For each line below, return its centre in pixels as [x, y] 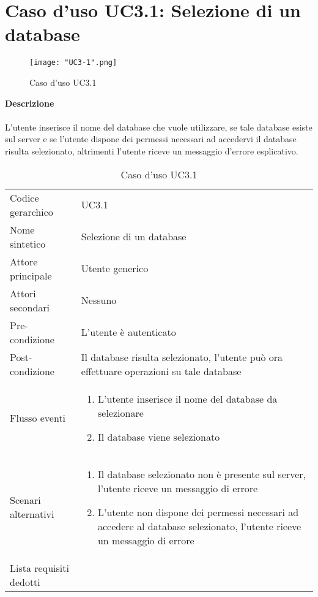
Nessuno [99, 300]
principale [31, 275]
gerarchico [31, 211]
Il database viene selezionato [159, 436]
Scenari [25, 500]
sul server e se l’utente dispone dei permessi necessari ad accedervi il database [151, 139]
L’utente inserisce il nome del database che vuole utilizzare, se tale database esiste [159, 127]
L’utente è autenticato [128, 332]
